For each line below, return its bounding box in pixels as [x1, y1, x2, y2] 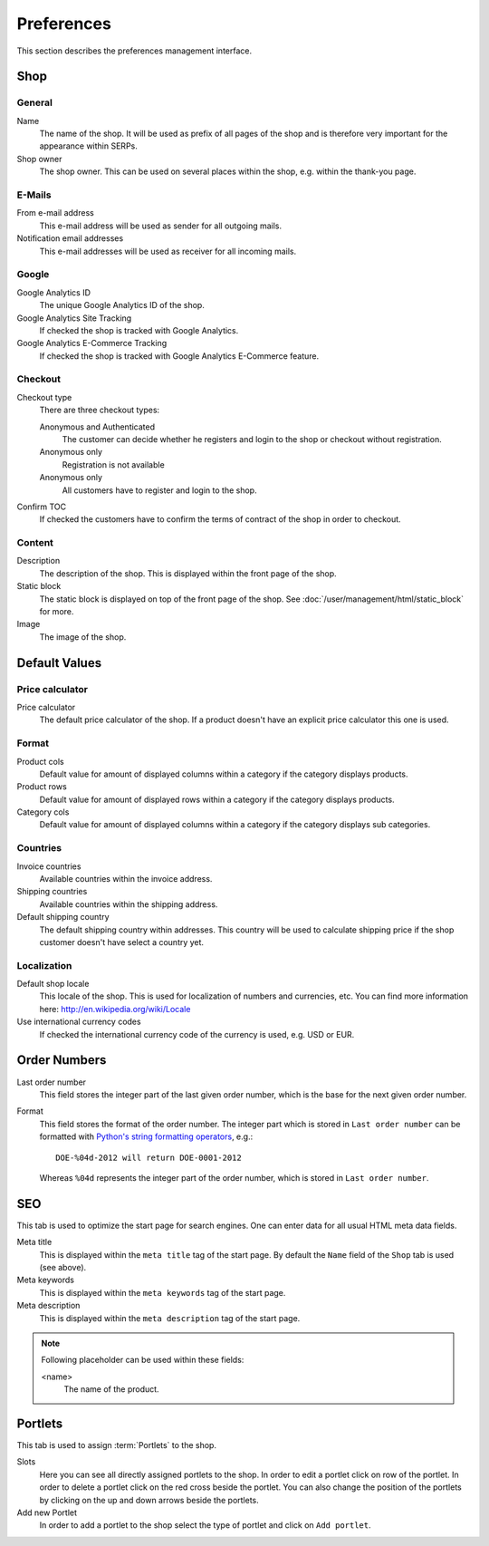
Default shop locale [16, 979, 90, 990]
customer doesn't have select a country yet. [39, 936, 204, 947]
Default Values [16, 655, 102, 671]
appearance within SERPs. [39, 140, 138, 151]
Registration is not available [62, 459, 165, 470]
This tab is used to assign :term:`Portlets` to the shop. [16, 1440, 217, 1450]
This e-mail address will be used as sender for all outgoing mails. [39, 220, 283, 231]
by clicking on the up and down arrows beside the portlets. [39, 1494, 260, 1505]
